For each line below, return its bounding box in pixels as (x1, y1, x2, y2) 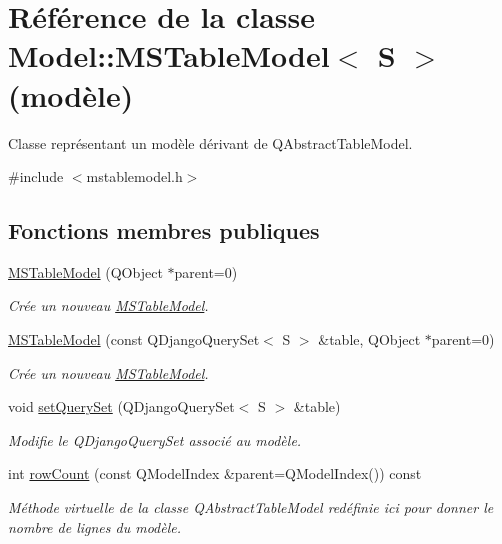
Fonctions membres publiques (8, 215, 320, 246)
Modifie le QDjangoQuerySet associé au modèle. (8, 429, 302, 450)
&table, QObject (318, 329, 421, 350)
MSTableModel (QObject (8, 261, 163, 282)
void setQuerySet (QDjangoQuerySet (8, 396, 235, 417)
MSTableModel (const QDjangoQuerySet (8, 329, 260, 350)
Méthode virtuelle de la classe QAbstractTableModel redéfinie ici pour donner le (8, 497, 494, 518)
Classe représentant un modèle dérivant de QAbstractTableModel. (8, 132, 413, 153)
